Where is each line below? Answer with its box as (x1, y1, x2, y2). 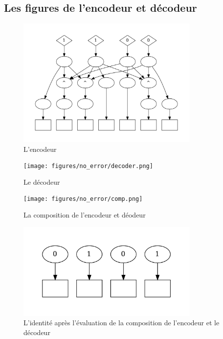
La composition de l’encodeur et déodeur (23, 210, 146, 220)
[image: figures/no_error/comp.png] (23, 195, 143, 203)
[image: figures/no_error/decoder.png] (23, 163, 153, 170)
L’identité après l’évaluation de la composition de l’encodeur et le (23, 317, 220, 328)
